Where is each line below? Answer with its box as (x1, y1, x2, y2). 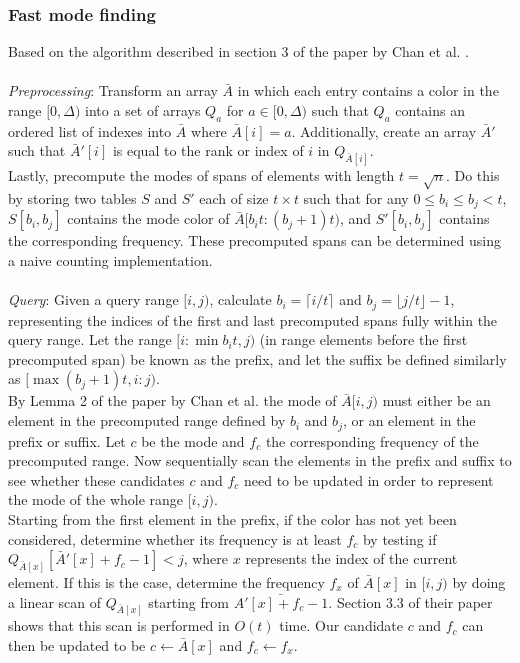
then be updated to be (8, 635, 146, 655)
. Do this (445, 165, 500, 186)
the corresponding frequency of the (265, 430, 479, 451)
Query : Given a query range (8, 289, 179, 310)
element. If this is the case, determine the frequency (8, 571, 325, 592)
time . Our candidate (279, 615, 404, 636)
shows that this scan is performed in (8, 615, 230, 636)
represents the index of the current (245, 548, 458, 569)
